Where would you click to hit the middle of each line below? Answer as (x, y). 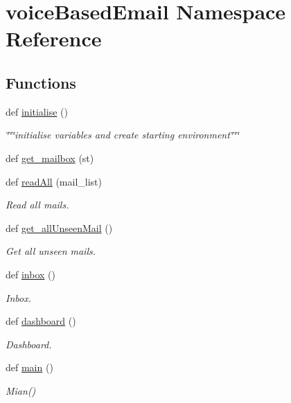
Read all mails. (37, 205)
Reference (54, 38)
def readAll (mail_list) (54, 181)
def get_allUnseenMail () (59, 227)
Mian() (21, 390)
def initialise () (37, 111)
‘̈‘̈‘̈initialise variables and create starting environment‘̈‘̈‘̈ (122, 135)
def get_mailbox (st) (50, 158)
